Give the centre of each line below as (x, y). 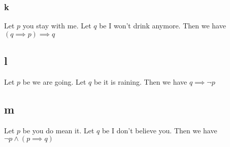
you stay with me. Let (57, 26)
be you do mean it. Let (58, 130)
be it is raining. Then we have (141, 82)
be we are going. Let (54, 82)
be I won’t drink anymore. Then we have (162, 26)
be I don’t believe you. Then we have (159, 130)
